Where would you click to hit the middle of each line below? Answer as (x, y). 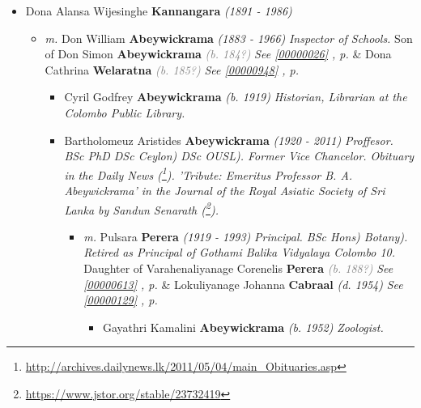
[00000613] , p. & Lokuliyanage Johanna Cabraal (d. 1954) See (243, 284)
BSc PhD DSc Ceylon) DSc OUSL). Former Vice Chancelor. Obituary (239, 156)
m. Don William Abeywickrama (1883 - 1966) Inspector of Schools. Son (229, 38)
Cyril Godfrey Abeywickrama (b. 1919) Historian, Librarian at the (236, 97)
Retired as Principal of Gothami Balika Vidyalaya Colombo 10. (240, 252)
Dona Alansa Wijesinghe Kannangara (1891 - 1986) (159, 11)
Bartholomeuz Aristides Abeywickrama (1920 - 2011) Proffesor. (229, 140)
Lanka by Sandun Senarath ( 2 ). (141, 208)
